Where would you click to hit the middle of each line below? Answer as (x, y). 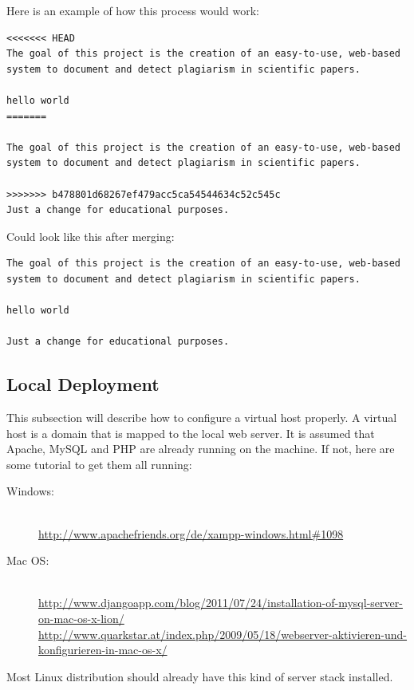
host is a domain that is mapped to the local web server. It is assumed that (191, 433)
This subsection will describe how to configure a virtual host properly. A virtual (202, 418)
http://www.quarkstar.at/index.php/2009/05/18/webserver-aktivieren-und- (223, 634)
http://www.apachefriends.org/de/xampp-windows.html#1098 (191, 533)
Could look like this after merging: (91, 236)
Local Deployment (83, 384)
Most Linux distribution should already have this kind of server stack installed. (200, 676)
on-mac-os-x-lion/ (81, 619)
